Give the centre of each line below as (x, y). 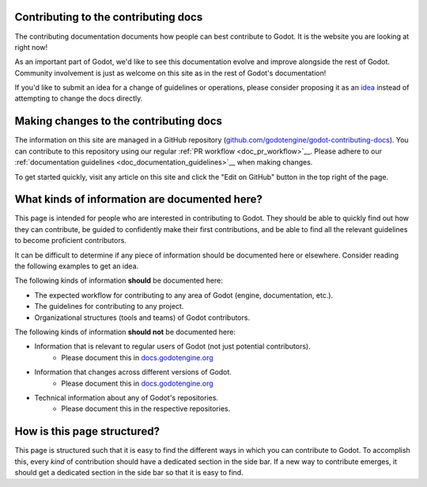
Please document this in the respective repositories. (146, 409)
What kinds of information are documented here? (138, 199)
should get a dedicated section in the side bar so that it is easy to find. (129, 472)
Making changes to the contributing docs (119, 122)
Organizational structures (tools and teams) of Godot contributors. (142, 318)
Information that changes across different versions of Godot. (133, 372)
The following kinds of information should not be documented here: (125, 332)
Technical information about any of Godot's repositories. (127, 398)
